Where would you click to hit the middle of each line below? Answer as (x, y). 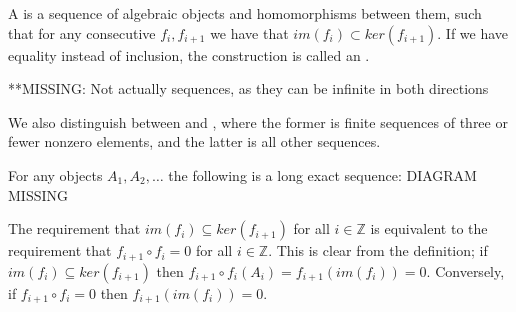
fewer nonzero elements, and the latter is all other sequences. (194, 141)
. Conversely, (465, 270)
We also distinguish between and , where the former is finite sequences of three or (258, 121)
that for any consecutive (82, 32)
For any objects (55, 174)
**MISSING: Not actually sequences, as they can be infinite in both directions (248, 88)
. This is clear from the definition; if (378, 250)
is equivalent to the (429, 228)
